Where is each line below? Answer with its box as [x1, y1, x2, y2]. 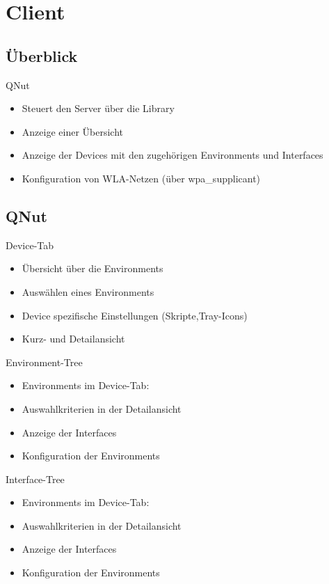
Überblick [6, 45, 78, 66]
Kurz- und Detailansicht [22, 331, 125, 346]
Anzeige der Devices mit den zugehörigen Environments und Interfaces [22, 148, 323, 162]
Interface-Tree [6, 471, 65, 486]
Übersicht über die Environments [22, 261, 163, 276]
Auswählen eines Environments [22, 284, 154, 299]
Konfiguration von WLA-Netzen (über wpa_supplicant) [22, 171, 261, 185]
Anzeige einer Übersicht [22, 124, 123, 139]
